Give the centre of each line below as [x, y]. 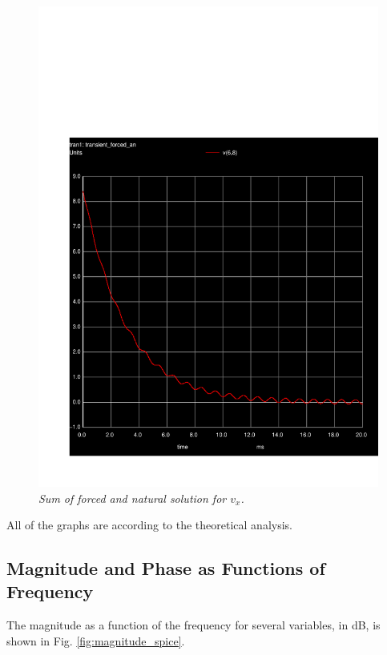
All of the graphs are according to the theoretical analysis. [149, 525]
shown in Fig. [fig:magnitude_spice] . [96, 640]
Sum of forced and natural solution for [133, 498]
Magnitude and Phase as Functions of [166, 568]
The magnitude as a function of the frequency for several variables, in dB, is [193, 625]
